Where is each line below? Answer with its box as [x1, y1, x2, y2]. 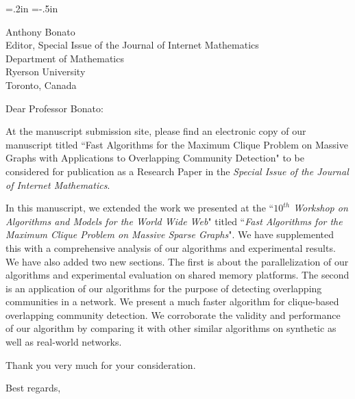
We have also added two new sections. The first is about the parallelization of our [5, 254, 349, 268]
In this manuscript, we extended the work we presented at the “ [5, 201, 274, 215]
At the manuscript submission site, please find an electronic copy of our [5, 124, 306, 138]
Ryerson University [5, 64, 86, 79]
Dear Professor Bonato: [5, 101, 103, 115]
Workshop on [293, 201, 348, 215]
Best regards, [5, 381, 61, 395]
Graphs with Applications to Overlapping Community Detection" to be [5, 151, 304, 165]
